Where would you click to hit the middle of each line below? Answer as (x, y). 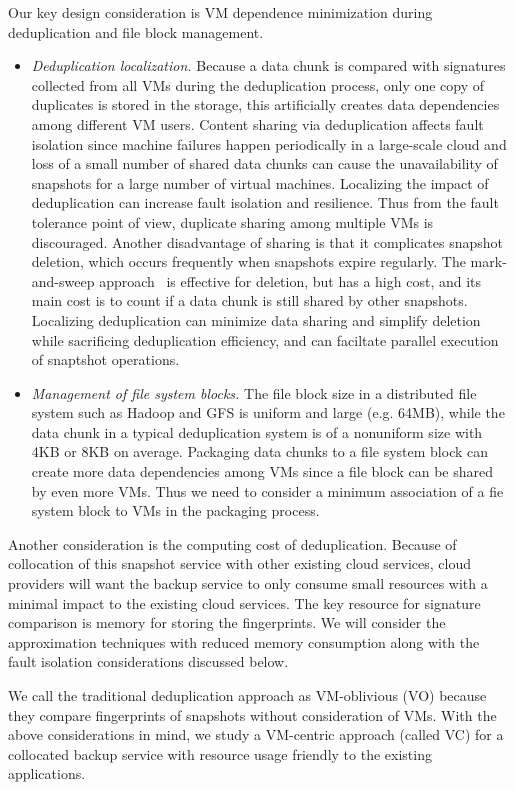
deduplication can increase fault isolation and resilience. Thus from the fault (265, 202)
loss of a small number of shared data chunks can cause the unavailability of (264, 163)
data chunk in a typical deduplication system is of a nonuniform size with (257, 431)
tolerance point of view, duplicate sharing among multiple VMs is (232, 221)
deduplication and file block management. (136, 31)
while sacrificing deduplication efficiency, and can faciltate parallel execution (265, 339)
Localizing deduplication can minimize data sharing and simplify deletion (256, 319)
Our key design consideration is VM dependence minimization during (220, 12)
